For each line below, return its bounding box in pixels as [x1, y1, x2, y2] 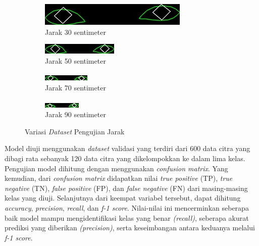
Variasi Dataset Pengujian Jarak [25, 126, 125, 136]
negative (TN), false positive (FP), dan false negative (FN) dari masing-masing [5, 182, 248, 193]
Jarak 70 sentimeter [45, 82, 106, 92]
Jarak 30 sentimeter [45, 26, 106, 37]
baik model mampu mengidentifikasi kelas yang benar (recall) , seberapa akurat [5, 212, 249, 223]
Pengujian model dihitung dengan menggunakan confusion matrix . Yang [5, 163, 228, 173]
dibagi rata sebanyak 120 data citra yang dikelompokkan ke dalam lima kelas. [5, 153, 245, 163]
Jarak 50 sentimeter [45, 55, 106, 66]
